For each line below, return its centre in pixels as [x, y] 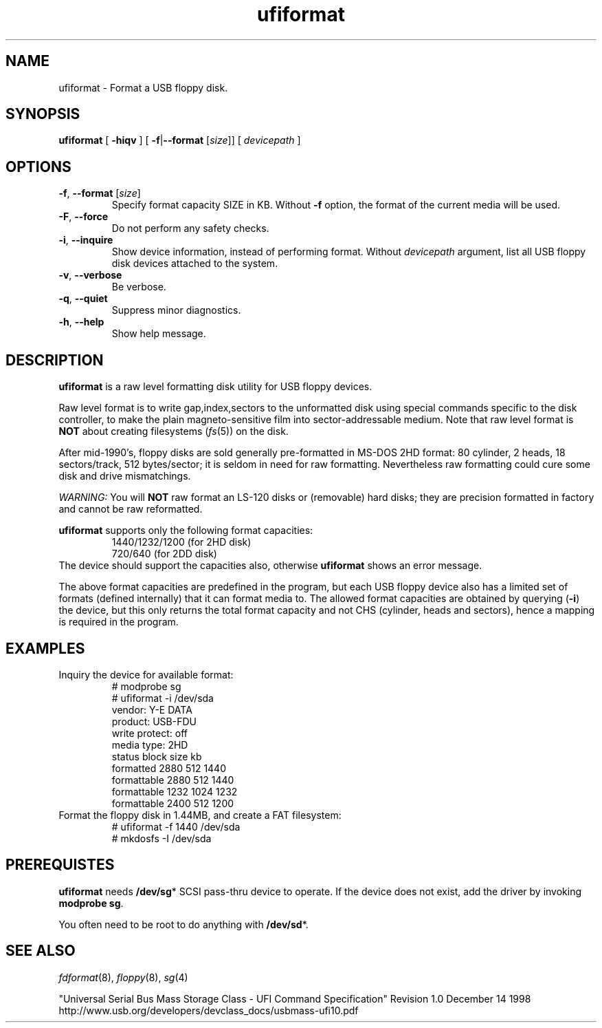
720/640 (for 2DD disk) [164, 554]
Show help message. [159, 334]
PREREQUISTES [60, 865]
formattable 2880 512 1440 [173, 780]
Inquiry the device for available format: [146, 674]
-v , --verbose [90, 275]
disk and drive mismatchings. [125, 476]
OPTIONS [38, 167]
